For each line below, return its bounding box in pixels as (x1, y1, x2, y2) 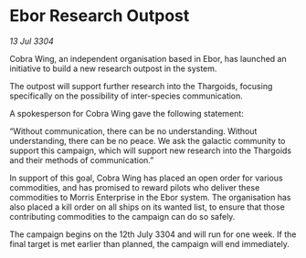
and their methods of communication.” (9, 154, 154, 165)
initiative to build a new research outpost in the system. (9, 63, 217, 74)
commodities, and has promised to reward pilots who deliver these (9, 181, 260, 192)
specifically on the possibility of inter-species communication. (9, 90, 244, 101)
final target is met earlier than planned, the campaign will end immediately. (9, 238, 290, 249)
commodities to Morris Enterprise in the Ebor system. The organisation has (9, 191, 291, 202)
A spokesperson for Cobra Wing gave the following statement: (9, 108, 244, 119)
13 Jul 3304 (9, 36, 55, 46)
